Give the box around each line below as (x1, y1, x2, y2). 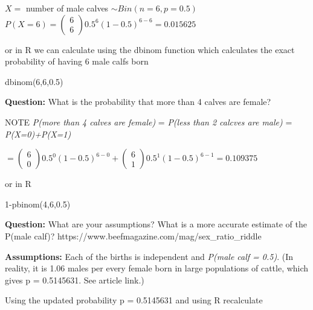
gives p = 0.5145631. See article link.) (5, 273, 144, 286)
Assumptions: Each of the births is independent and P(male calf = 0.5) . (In (5, 250, 294, 262)
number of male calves (25, 2, 109, 14)
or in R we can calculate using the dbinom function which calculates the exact (5, 43, 295, 55)
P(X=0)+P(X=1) (5, 127, 71, 140)
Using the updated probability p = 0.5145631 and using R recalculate (5, 294, 263, 306)
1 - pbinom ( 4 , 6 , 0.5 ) (5, 197, 71, 210)
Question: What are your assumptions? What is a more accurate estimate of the (5, 218, 307, 230)
